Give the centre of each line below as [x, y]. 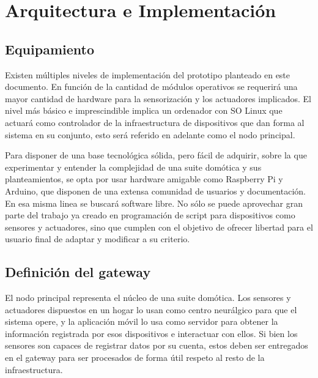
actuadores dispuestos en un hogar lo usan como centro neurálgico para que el [151, 309]
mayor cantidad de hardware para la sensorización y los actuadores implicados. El [158, 98]
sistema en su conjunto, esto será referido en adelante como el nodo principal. [150, 134]
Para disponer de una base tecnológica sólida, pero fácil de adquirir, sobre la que [156, 155]
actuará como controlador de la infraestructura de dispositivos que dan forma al [155, 122]
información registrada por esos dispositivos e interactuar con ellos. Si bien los [151, 333]
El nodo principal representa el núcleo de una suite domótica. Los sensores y [148, 298]
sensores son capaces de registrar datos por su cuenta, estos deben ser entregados [157, 345]
